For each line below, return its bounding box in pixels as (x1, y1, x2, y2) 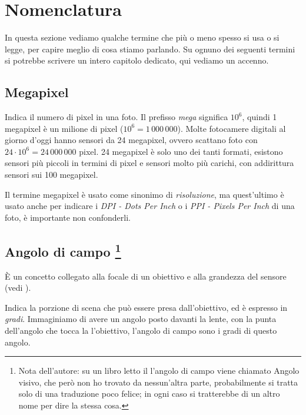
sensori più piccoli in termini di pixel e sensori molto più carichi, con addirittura (5, 157, 294, 169)
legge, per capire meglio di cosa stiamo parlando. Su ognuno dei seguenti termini (5, 42, 295, 55)
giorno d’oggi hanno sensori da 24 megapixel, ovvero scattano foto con (5, 134, 258, 146)
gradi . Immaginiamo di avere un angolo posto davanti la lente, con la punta (5, 313, 277, 325)
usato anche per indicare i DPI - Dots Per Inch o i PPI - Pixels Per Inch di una (5, 200, 295, 212)
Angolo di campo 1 (5, 240, 121, 260)
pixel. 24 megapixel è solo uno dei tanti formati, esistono (79, 145, 283, 157)
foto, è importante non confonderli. (5, 211, 131, 223)
